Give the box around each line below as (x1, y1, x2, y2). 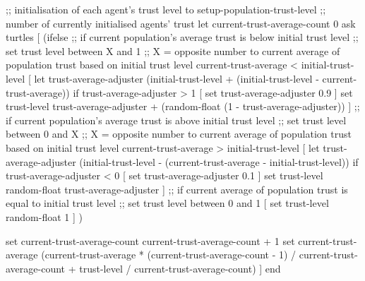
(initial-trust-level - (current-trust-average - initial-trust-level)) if (79, 154, 359, 169)
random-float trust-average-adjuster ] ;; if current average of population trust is (6, 181, 348, 196)
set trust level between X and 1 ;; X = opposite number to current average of (6, 43, 340, 58)
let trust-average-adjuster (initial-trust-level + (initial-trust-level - (34, 71, 319, 85)
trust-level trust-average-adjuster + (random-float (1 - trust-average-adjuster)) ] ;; (6, 99, 360, 114)
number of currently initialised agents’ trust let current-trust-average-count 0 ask (6, 16, 356, 30)
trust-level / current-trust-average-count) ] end (79, 261, 281, 275)
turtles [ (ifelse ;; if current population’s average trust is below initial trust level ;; (6, 30, 359, 44)
